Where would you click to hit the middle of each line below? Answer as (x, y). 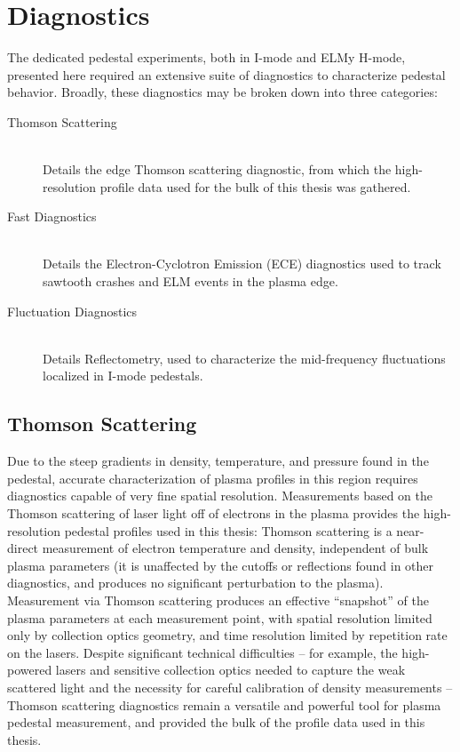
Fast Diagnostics (52, 216)
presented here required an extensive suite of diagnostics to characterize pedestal (226, 74)
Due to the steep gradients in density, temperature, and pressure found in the (218, 461)
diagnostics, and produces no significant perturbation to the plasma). (195, 583)
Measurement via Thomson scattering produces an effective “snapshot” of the (218, 600)
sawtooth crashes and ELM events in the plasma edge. (190, 281)
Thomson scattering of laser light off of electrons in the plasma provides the (214, 513)
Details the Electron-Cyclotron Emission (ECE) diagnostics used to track (242, 264)
